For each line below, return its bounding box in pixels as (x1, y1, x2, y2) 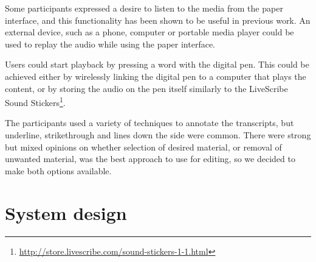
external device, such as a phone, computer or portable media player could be (5, 26, 294, 38)
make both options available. (5, 164, 112, 177)
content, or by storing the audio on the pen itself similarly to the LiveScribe (5, 82, 288, 94)
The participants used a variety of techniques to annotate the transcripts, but (5, 116, 294, 129)
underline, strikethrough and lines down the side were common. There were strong (5, 129, 311, 141)
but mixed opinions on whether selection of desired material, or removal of (5, 140, 282, 153)
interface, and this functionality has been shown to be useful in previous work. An (5, 13, 311, 26)
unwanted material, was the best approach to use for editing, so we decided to (5, 152, 295, 165)
